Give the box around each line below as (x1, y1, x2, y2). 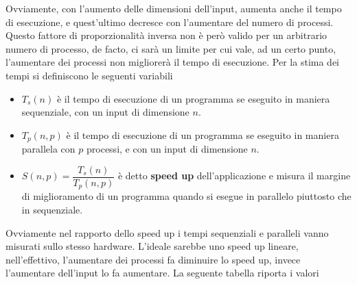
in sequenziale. (21, 202, 83, 216)
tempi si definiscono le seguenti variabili (5, 68, 173, 82)
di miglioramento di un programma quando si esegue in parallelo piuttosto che (21, 189, 352, 203)
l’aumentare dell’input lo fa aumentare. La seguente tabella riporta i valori (5, 266, 319, 280)
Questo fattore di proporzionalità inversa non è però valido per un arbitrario (5, 28, 327, 42)
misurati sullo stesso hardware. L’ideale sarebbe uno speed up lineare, (5, 239, 299, 253)
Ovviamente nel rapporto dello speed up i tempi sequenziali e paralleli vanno (5, 225, 329, 240)
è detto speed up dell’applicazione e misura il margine (117, 168, 351, 183)
